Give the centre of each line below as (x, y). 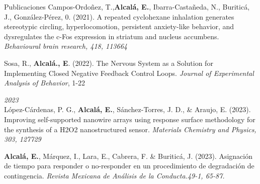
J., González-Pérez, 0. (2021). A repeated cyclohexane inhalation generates (119, 16)
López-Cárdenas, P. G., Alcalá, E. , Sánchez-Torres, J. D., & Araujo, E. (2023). (127, 109)
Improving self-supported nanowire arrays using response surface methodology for (130, 119)
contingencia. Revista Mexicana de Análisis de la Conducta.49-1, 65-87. (114, 175)
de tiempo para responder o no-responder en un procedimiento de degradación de (129, 166)
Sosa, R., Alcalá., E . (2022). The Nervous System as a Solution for (109, 63)
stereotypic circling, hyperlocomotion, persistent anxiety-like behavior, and (119, 26)
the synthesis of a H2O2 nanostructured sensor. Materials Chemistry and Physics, (130, 129)
